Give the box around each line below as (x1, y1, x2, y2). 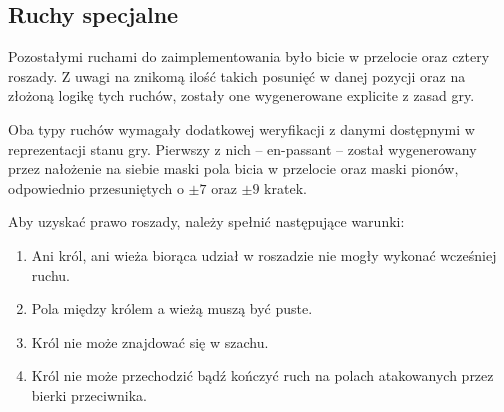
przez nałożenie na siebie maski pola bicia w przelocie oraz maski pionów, (8, 158, 459, 179)
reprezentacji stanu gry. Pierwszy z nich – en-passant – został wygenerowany (8, 138, 477, 159)
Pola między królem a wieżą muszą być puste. (31, 298, 313, 319)
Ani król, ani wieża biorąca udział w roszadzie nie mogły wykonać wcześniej (31, 244, 497, 265)
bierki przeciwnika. (31, 384, 148, 405)
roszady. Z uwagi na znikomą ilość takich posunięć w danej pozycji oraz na (8, 65, 466, 86)
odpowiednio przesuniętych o (8, 177, 184, 198)
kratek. (264, 177, 307, 198)
